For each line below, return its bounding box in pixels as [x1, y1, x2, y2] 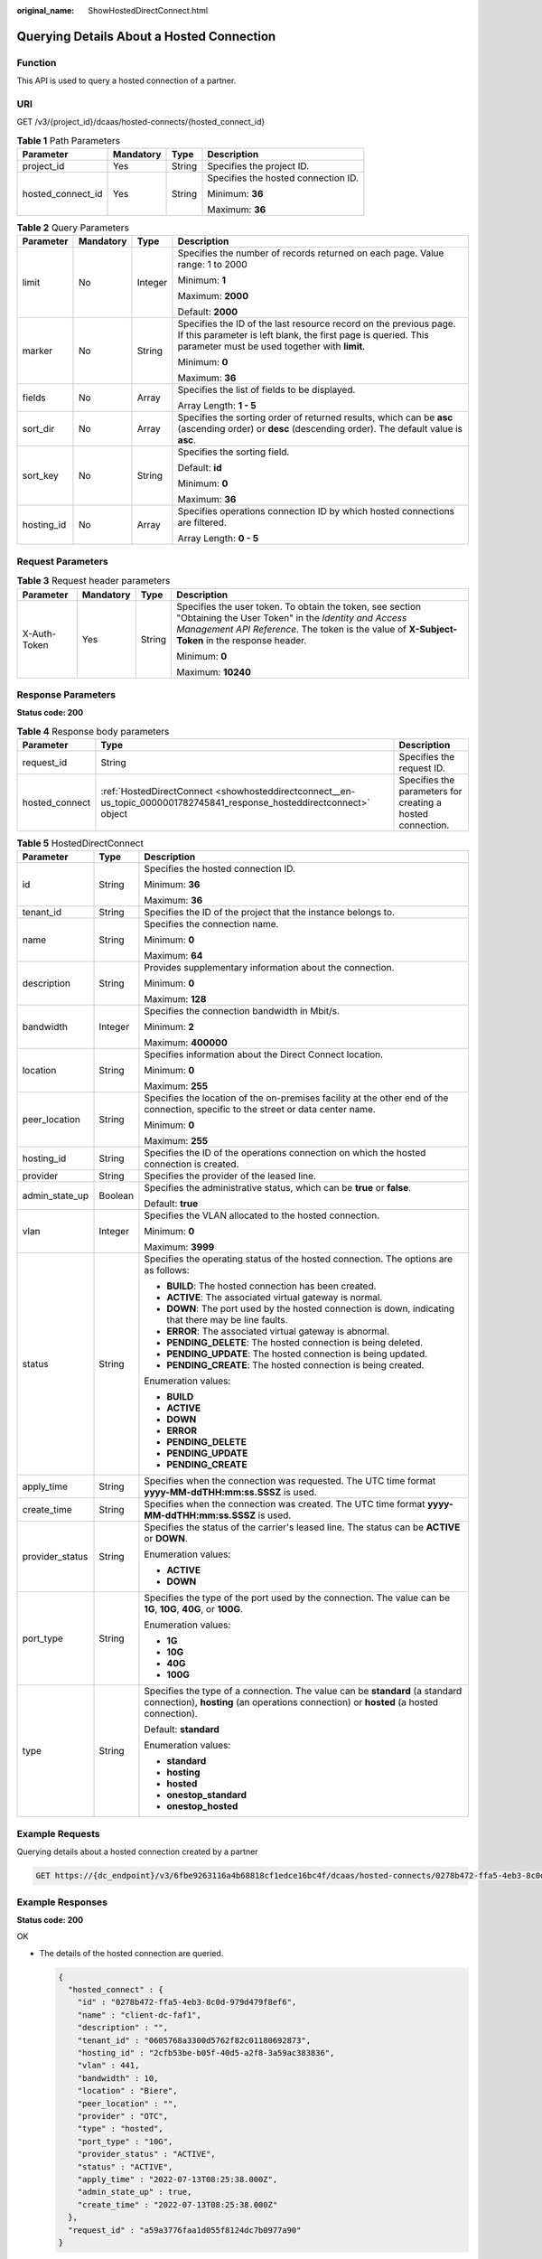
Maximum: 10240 [176, 665, 252, 678]
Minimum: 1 [177, 274, 227, 286]
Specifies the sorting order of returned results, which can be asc [177, 411, 453, 424]
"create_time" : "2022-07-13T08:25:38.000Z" [77, 2199, 278, 2209]
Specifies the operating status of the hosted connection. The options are [144, 1252, 453, 1265]
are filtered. [177, 516, 228, 529]
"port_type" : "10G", [77, 2136, 173, 2146]
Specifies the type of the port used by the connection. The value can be [144, 1591, 451, 1604]
